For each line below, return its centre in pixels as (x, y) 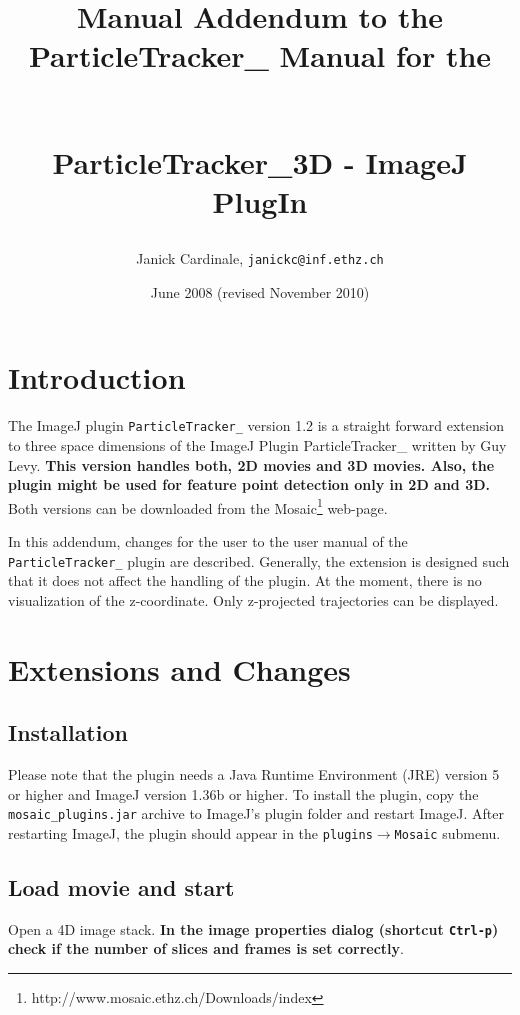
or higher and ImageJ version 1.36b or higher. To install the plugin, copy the (243, 793)
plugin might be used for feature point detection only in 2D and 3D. (249, 484)
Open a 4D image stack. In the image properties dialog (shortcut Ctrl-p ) (253, 928)
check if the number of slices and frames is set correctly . (206, 948)
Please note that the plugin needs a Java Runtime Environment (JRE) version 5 (254, 774)
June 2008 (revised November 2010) (260, 291)
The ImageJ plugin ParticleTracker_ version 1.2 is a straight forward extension (256, 425)
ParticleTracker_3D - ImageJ (260, 161)
